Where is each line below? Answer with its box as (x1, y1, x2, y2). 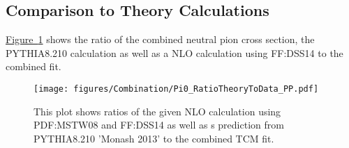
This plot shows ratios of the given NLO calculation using (34, 104, 281, 118)
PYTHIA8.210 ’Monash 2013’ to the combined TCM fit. (34, 131, 274, 145)
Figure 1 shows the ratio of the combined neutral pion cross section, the (6, 32, 315, 47)
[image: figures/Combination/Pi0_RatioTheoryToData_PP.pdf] (34, 83, 319, 94)
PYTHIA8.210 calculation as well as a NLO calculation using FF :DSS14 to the (6, 45, 343, 60)
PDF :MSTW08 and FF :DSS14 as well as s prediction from (34, 117, 284, 132)
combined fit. (6, 59, 61, 74)
